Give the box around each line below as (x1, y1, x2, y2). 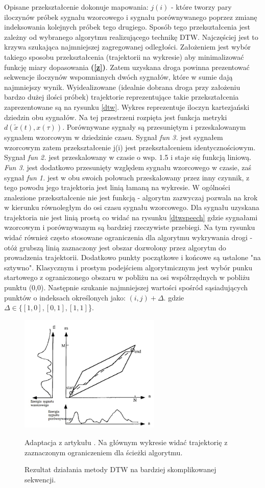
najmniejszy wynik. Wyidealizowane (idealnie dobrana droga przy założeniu (4, 81, 240, 92)
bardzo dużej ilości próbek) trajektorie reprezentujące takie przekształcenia (4, 91, 239, 102)
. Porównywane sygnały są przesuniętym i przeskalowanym (62, 122, 246, 132)
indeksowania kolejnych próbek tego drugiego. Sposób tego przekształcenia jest (4, 21, 250, 32)
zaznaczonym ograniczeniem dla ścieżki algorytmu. (25, 447, 183, 457)
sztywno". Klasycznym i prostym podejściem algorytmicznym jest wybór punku (4, 262, 253, 272)
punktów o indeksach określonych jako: (4, 292, 126, 303)
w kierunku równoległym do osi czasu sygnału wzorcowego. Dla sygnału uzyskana (4, 202, 259, 213)
